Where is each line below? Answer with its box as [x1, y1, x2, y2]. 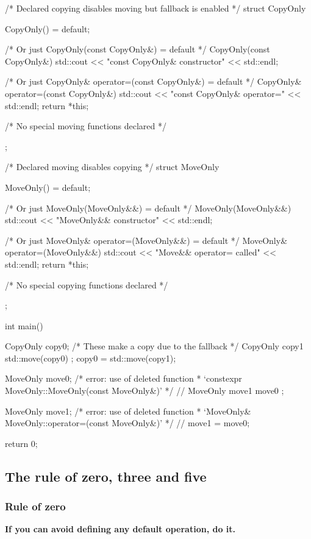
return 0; [5, 437, 38, 449]
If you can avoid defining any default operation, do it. [5, 523, 236, 535]
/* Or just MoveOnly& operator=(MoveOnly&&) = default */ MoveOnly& [5, 234, 288, 246]
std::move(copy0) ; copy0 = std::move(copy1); [5, 351, 176, 364]
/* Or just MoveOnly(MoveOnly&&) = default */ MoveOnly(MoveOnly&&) [5, 201, 291, 214]
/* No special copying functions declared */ [5, 278, 168, 291]
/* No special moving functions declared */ [5, 120, 167, 132]
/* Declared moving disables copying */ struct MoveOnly [5, 160, 220, 173]
